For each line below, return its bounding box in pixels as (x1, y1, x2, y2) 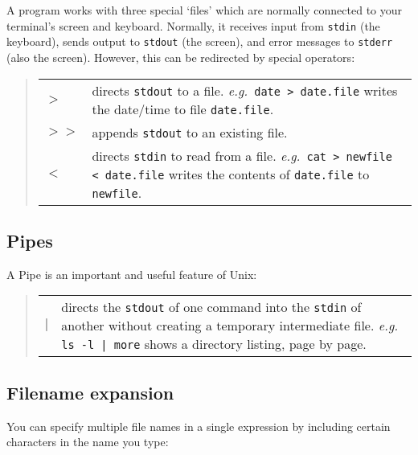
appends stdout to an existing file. (92, 122, 288, 141)
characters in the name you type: (6, 433, 169, 450)
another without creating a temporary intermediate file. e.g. (61, 316, 399, 335)
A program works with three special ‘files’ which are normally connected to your (6, 2, 403, 18)
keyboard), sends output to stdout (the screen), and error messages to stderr (6, 33, 393, 50)
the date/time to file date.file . (92, 99, 274, 118)
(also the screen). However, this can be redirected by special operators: (6, 48, 355, 65)
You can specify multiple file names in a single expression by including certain (6, 417, 391, 434)
